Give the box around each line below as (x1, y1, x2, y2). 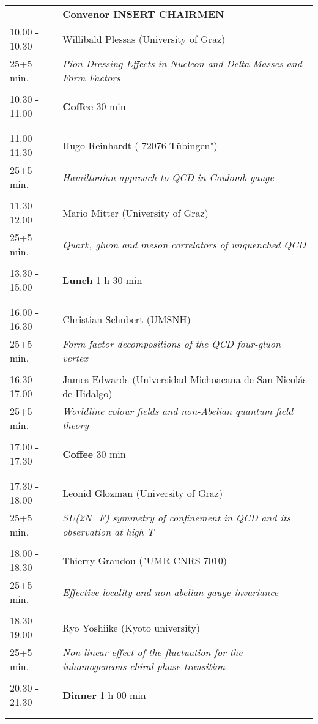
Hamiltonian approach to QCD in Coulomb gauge (62, 170, 274, 184)
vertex (62, 351, 88, 365)
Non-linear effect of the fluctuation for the (62, 645, 243, 659)
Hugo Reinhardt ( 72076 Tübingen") (62, 138, 218, 152)
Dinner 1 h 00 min (62, 687, 146, 702)
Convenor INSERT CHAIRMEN (62, 7, 224, 21)
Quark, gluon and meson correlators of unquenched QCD (62, 237, 306, 252)
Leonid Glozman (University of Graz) (62, 485, 223, 500)
